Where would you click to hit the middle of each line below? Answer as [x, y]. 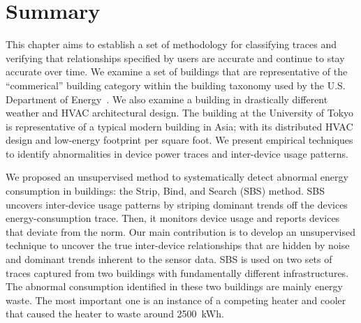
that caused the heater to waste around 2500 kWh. [115, 314]
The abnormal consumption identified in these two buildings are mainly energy [174, 286]
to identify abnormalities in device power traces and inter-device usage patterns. [177, 153]
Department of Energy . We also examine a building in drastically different [167, 99]
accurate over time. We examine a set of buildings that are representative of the [177, 72]
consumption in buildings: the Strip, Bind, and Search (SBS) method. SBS [165, 191]
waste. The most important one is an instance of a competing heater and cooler [176, 300]
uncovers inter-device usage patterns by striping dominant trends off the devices [177, 204]
